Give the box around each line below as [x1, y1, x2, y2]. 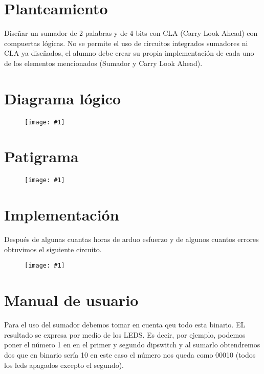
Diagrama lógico [4, 87, 121, 108]
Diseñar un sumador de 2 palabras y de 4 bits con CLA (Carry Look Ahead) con [4, 28, 258, 38]
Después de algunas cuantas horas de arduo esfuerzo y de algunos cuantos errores [4, 234, 259, 245]
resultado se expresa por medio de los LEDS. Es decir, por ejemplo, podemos [4, 329, 246, 340]
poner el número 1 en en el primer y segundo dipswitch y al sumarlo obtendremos [4, 339, 260, 350]
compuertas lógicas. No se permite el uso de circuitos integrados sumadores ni [4, 37, 248, 48]
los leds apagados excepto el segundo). [4, 359, 124, 370]
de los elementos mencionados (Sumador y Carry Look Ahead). [4, 57, 203, 68]
